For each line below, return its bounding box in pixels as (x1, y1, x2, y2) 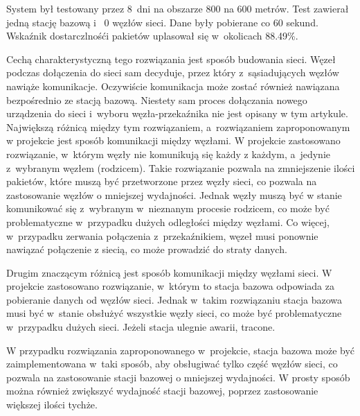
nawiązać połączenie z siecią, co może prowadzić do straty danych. (6, 242, 287, 257)
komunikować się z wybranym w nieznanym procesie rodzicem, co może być (6, 201, 330, 216)
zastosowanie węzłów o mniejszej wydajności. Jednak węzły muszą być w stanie (6, 187, 342, 202)
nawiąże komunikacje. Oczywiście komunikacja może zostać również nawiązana (6, 78, 340, 93)
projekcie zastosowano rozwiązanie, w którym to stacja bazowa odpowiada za (6, 279, 334, 293)
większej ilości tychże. (6, 397, 98, 412)
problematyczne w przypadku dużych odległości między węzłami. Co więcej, (6, 214, 330, 229)
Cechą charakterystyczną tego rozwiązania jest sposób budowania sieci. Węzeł (6, 51, 336, 66)
